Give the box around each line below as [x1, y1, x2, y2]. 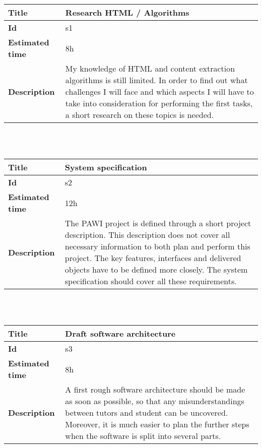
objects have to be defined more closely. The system [64, 264, 248, 276]
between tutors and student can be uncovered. [65, 407, 228, 419]
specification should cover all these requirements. [64, 275, 237, 287]
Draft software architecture [65, 328, 176, 340]
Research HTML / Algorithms [65, 7, 189, 18]
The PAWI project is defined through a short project [64, 217, 251, 229]
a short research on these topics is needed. [65, 109, 214, 120]
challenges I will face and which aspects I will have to [65, 86, 254, 97]
